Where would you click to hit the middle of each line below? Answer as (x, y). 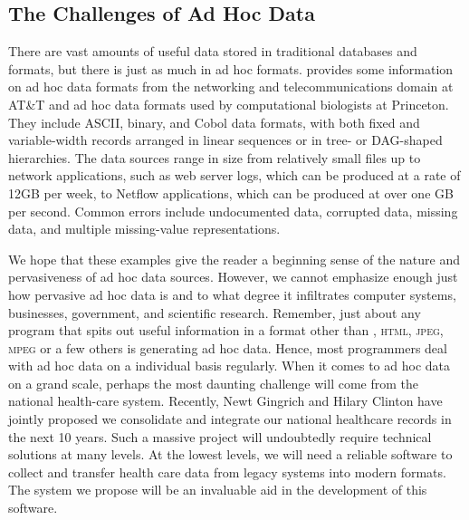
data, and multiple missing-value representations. (144, 229)
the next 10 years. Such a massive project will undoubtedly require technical (220, 436)
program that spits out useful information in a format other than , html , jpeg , (226, 330)
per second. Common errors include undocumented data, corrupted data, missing (233, 211)
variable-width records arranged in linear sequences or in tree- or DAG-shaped (225, 140)
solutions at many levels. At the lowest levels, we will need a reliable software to (230, 454)
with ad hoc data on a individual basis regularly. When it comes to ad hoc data (230, 366)
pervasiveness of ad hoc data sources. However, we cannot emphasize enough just (233, 277)
